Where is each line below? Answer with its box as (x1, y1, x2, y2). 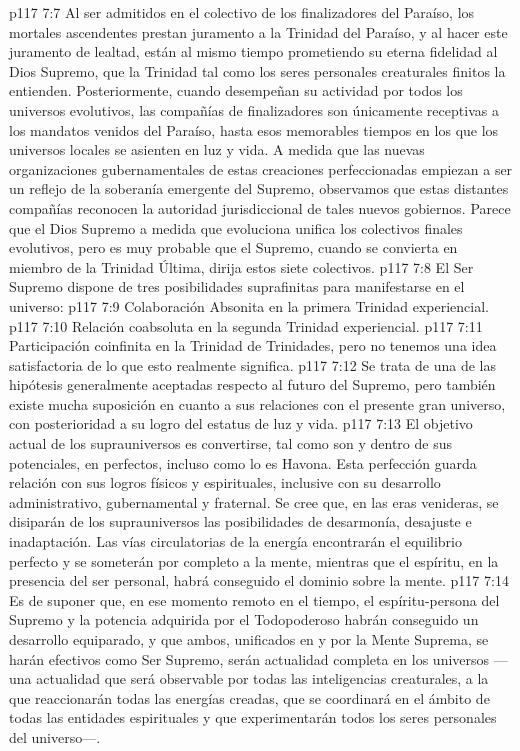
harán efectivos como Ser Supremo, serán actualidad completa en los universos (9, 648, 490, 669)
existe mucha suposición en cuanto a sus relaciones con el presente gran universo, (9, 393, 506, 414)
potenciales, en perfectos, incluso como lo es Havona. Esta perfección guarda (9, 452, 477, 473)
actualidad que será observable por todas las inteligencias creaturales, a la (36, 668, 489, 689)
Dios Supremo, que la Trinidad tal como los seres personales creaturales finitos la (9, 60, 506, 81)
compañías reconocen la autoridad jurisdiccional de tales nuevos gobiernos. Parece (9, 197, 511, 218)
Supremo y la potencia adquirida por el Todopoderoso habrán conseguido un (9, 609, 479, 630)
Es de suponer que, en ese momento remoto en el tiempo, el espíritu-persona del (9, 589, 500, 610)
